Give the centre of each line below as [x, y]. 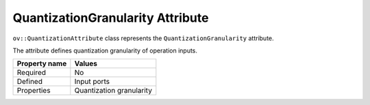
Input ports [92, 82]
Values [86, 63]
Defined [29, 82]
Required [32, 73]
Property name [42, 63]
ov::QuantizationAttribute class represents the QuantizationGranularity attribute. [143, 38]
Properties [34, 91]
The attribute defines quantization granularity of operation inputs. [105, 50]
